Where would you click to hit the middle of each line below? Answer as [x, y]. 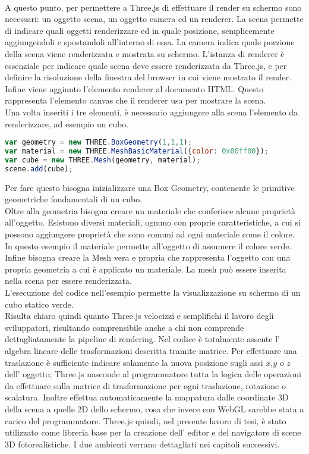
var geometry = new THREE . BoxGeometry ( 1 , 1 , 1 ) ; [99, 143]
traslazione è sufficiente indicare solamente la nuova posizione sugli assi [134, 362]
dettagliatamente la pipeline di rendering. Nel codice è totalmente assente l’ [142, 339]
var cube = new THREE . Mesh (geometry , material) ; [103, 160]
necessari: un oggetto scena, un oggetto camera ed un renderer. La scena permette [154, 19]
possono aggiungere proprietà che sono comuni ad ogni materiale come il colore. [150, 234]
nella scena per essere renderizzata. [68, 281]
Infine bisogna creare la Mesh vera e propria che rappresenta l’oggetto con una [148, 257]
